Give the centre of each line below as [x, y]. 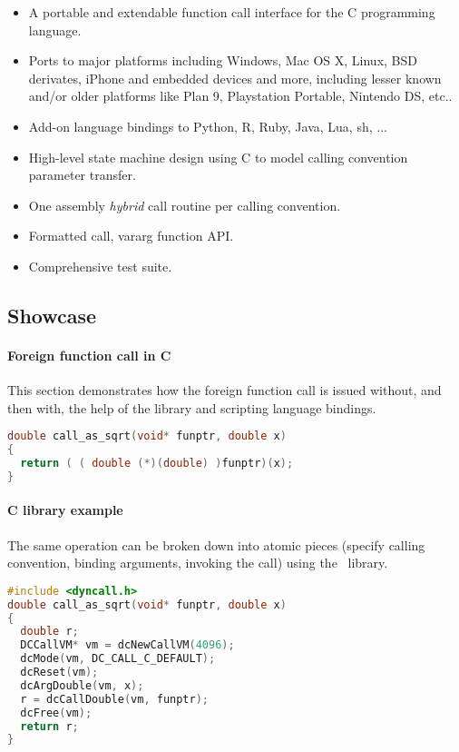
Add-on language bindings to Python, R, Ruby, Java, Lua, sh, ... [208, 126]
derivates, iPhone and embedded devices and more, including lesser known [235, 78]
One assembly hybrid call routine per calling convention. [185, 205]
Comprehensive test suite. [100, 266]
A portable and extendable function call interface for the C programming [232, 12]
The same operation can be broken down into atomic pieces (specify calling [216, 544]
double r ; [49, 632]
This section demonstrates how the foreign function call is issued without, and [225, 390]
